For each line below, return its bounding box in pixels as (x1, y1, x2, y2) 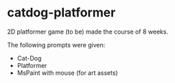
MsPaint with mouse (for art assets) (16, 69, 118, 77)
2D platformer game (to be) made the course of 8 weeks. (7, 27, 169, 36)
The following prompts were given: (7, 40, 106, 49)
